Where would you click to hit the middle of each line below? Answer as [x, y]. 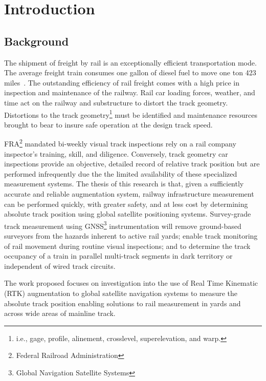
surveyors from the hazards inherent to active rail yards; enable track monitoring [131, 236]
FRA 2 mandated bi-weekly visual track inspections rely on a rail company [120, 143]
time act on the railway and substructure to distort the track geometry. [116, 102]
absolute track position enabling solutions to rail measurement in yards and [123, 303]
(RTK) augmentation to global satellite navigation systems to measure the [121, 293]
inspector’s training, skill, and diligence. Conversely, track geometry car [116, 153]
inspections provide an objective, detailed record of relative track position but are [132, 164]
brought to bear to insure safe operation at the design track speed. [108, 124]
